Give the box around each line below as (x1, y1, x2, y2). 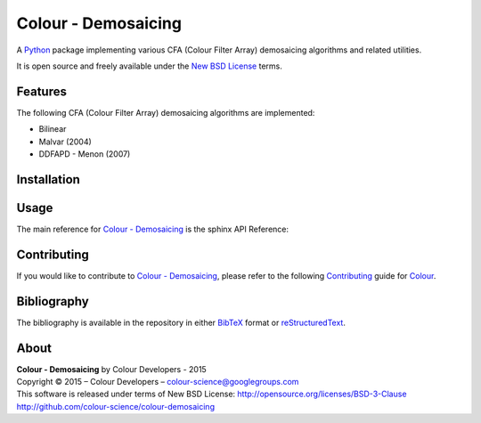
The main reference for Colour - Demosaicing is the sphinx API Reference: (16, 224, 289, 234)
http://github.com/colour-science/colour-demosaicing (16, 401, 216, 411)
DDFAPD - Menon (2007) (38, 149, 131, 159)
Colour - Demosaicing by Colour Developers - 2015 (16, 363, 207, 374)
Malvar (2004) (38, 136, 93, 147)
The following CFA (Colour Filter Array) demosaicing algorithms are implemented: (16, 107, 315, 118)
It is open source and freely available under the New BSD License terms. (16, 61, 282, 71)
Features (16, 84, 67, 99)
